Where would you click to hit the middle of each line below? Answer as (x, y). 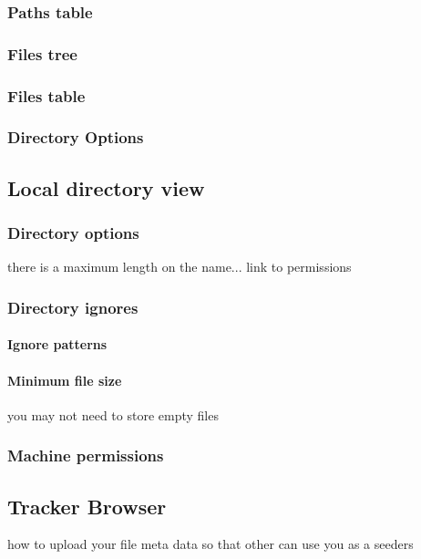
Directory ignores (73, 307)
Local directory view (106, 187)
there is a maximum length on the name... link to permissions (180, 267)
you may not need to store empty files (113, 414)
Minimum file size (65, 380)
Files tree (42, 53)
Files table (46, 95)
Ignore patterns (57, 344)
